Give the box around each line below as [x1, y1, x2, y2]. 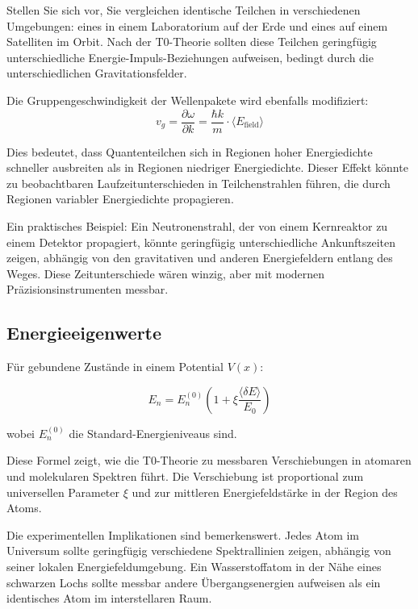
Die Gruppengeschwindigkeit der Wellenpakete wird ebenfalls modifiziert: [6, 91, 369, 108]
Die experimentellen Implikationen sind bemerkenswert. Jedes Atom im [6, 526, 360, 543]
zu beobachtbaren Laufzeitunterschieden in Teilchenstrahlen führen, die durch [6, 174, 391, 191]
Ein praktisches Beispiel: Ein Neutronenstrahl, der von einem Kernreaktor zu [6, 218, 388, 234]
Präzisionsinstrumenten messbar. [6, 281, 169, 298]
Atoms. [6, 499, 42, 516]
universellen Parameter [6, 483, 119, 500]
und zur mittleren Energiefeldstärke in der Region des [132, 483, 398, 500]
